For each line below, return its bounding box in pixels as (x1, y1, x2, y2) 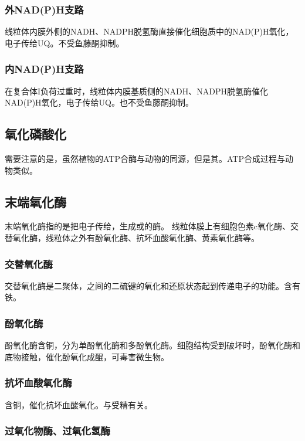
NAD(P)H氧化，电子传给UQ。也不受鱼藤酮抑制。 (5, 96, 194, 108)
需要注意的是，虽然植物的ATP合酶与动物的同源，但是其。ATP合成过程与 (5, 152, 285, 165)
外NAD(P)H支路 (5, 2, 84, 16)
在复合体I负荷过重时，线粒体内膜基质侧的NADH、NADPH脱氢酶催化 (5, 84, 268, 97)
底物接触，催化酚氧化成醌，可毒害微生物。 (5, 350, 169, 362)
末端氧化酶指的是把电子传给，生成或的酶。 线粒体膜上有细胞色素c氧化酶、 (5, 220, 290, 232)
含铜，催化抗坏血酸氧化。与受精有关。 (5, 398, 152, 411)
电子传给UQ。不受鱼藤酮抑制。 (5, 36, 124, 49)
